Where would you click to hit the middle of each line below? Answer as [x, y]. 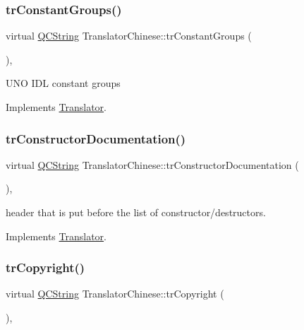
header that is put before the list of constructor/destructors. [136, 212]
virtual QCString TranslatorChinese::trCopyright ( [115, 294]
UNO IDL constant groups [63, 83]
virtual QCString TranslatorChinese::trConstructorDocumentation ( [152, 164]
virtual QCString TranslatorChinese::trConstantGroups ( [129, 36]
